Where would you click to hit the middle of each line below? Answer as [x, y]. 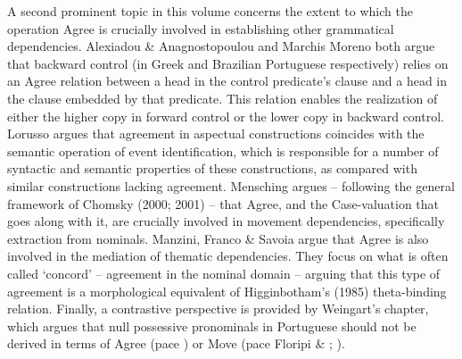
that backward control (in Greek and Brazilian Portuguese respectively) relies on [228, 63]
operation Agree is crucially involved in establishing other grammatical [201, 28]
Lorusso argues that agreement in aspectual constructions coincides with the [216, 134]
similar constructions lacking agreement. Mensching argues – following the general [231, 185]
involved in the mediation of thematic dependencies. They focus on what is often [228, 256]
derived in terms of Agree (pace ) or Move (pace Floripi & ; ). [176, 343]
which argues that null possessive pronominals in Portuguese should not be [212, 326]
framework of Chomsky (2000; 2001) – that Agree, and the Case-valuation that [223, 203]
